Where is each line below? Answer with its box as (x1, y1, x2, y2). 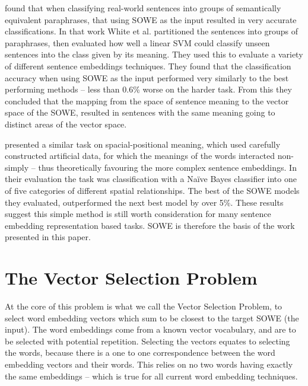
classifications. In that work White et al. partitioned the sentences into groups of (5, 25, 299, 37)
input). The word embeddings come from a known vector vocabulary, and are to (5, 323, 296, 336)
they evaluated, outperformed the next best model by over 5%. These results (5, 196, 284, 208)
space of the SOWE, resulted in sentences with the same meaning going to (5, 106, 275, 119)
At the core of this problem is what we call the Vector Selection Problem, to (5, 300, 282, 312)
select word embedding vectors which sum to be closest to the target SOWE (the (5, 311, 299, 324)
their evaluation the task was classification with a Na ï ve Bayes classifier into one (5, 173, 297, 185)
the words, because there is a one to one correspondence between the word (5, 346, 275, 359)
